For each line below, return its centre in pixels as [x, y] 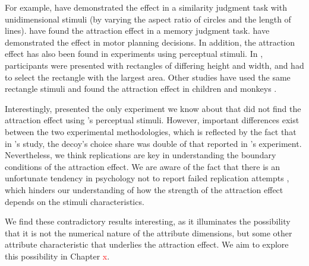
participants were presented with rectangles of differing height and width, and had [154, 65]
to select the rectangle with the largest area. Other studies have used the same [148, 77]
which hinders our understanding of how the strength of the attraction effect [144, 189]
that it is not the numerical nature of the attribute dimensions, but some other [149, 233]
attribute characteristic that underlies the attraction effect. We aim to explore [147, 244]
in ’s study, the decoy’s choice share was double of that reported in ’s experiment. [153, 143]
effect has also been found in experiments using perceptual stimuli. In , [134, 54]
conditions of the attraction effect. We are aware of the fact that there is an [143, 166]
